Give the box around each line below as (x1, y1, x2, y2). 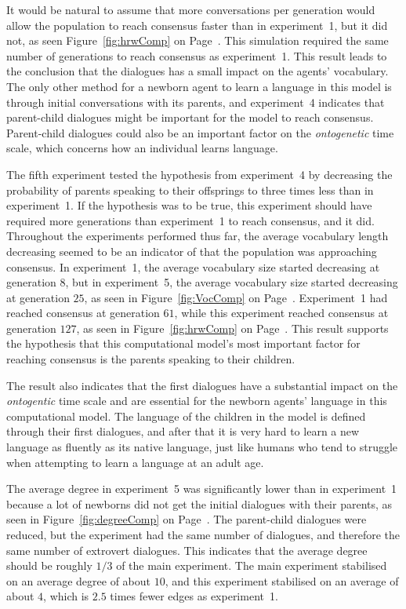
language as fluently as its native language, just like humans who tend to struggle (6, 439, 398, 455)
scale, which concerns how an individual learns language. (6, 140, 278, 156)
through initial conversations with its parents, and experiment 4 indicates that (6, 93, 385, 110)
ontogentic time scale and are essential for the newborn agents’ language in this (6, 392, 387, 409)
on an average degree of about (6, 572, 151, 589)
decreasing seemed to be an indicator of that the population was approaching (6, 243, 377, 259)
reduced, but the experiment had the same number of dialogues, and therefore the (6, 527, 401, 542)
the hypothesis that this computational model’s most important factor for (6, 335, 361, 352)
